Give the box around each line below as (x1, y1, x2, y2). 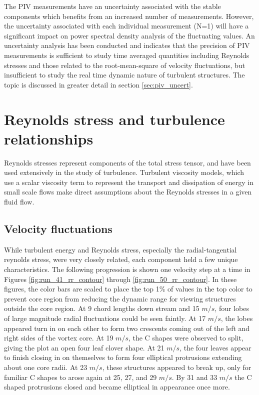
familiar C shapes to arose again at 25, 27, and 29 (4, 371, 157, 382)
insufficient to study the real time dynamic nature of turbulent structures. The (4, 69, 245, 80)
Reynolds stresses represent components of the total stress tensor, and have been (4, 157, 251, 167)
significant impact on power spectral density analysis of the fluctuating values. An (4, 30, 255, 40)
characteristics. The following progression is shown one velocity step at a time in (4, 264, 250, 274)
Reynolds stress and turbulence (4, 108, 225, 129)
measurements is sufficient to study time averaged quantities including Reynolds (4, 49, 249, 60)
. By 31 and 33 (171, 371, 217, 382)
